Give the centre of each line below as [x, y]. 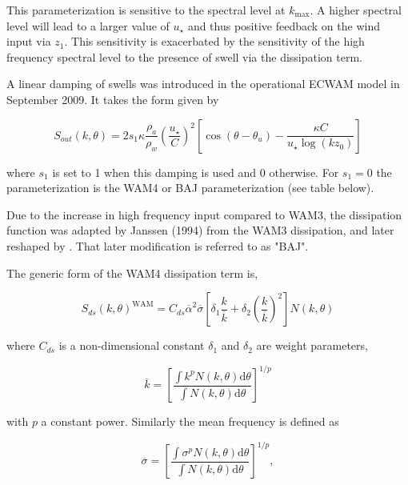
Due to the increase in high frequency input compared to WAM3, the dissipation [204, 214]
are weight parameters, [312, 345]
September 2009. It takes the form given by [113, 99]
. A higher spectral [356, 10]
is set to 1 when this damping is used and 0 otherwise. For [196, 172]
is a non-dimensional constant [132, 345]
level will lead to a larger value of [88, 25]
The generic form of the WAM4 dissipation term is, [132, 273]
